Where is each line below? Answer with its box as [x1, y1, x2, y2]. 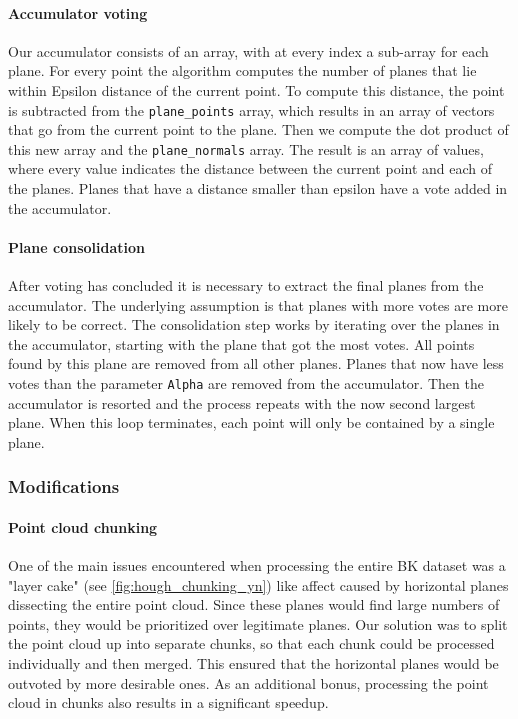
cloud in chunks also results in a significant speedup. [8, 692, 329, 713]
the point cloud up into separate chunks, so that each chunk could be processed [8, 633, 495, 654]
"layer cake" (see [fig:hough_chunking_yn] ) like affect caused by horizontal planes [8, 574, 509, 595]
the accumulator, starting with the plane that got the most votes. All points [8, 333, 475, 354]
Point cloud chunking [8, 516, 158, 537]
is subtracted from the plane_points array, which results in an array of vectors [8, 99, 495, 120]
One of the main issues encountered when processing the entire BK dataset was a [8, 555, 506, 576]
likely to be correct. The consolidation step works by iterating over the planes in [8, 314, 500, 335]
